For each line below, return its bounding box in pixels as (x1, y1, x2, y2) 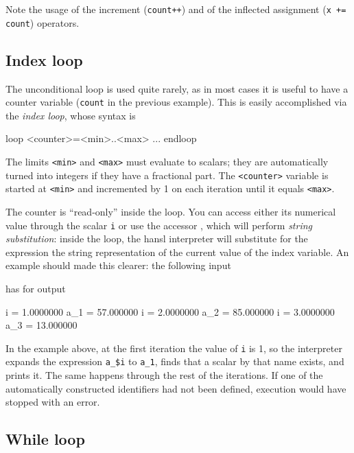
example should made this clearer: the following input (5, 258, 231, 272)
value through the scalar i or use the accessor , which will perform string (5, 218, 313, 232)
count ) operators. (5, 15, 80, 30)
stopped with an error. (5, 395, 100, 409)
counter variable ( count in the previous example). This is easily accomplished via (5, 95, 347, 109)
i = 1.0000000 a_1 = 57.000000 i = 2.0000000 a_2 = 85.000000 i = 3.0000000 (5, 304, 335, 318)
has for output (5, 281, 66, 295)
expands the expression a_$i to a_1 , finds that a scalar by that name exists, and (5, 354, 344, 369)
